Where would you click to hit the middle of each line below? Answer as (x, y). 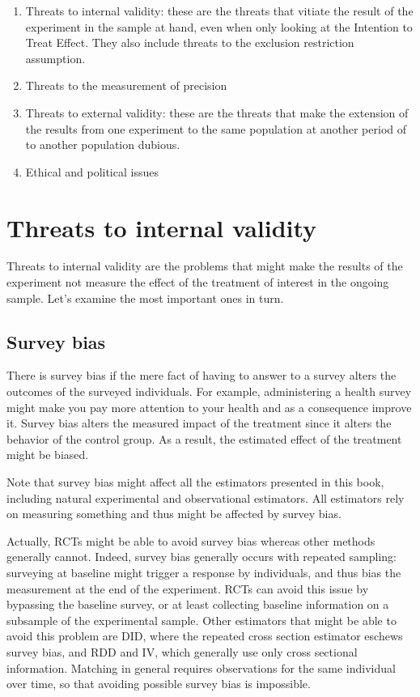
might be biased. (48, 455)
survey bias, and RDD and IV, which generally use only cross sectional (182, 651)
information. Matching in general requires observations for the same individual (201, 667)
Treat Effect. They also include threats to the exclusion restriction (190, 42)
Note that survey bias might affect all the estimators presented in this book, (195, 482)
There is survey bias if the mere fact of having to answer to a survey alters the (202, 375)
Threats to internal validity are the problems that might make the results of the (205, 266)
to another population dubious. (103, 144)
